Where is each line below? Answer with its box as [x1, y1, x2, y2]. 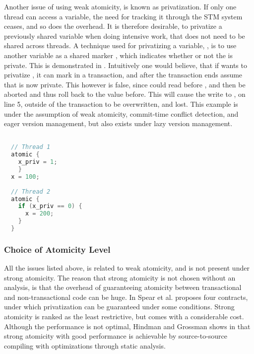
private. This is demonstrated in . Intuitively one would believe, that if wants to [4, 60, 247, 70]
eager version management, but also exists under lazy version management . [4, 118, 233, 129]
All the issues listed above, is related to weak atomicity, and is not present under [4, 263, 250, 273]
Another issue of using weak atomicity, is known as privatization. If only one [4, 1, 237, 11]
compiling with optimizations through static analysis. [4, 340, 166, 351]
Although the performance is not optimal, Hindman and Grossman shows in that [4, 321, 251, 331]
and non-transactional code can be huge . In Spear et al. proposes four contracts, [4, 291, 248, 302]
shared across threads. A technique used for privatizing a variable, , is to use [4, 40, 237, 51]
